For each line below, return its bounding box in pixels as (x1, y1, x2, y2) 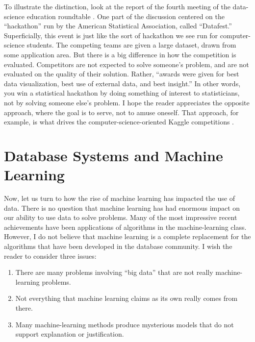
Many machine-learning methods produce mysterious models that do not (15, 319, 234, 329)
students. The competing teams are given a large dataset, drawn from (26, 40, 236, 50)
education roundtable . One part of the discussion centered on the (26, 11, 225, 21)
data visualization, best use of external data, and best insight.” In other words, (4, 78, 241, 88)
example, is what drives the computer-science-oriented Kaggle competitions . (4, 117, 234, 127)
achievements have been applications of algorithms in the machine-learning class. (4, 221, 247, 232)
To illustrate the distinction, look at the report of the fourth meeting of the (4, 1, 230, 11)
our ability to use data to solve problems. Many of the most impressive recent (4, 212, 237, 222)
